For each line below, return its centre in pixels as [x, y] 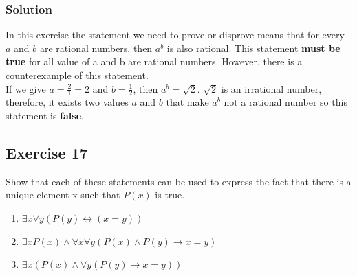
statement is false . [45, 116]
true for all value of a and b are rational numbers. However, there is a [154, 61]
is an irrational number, [271, 88]
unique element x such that [63, 195]
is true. [170, 195]
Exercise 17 [47, 152]
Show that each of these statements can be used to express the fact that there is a [178, 181]
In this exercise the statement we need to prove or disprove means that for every [175, 35]
